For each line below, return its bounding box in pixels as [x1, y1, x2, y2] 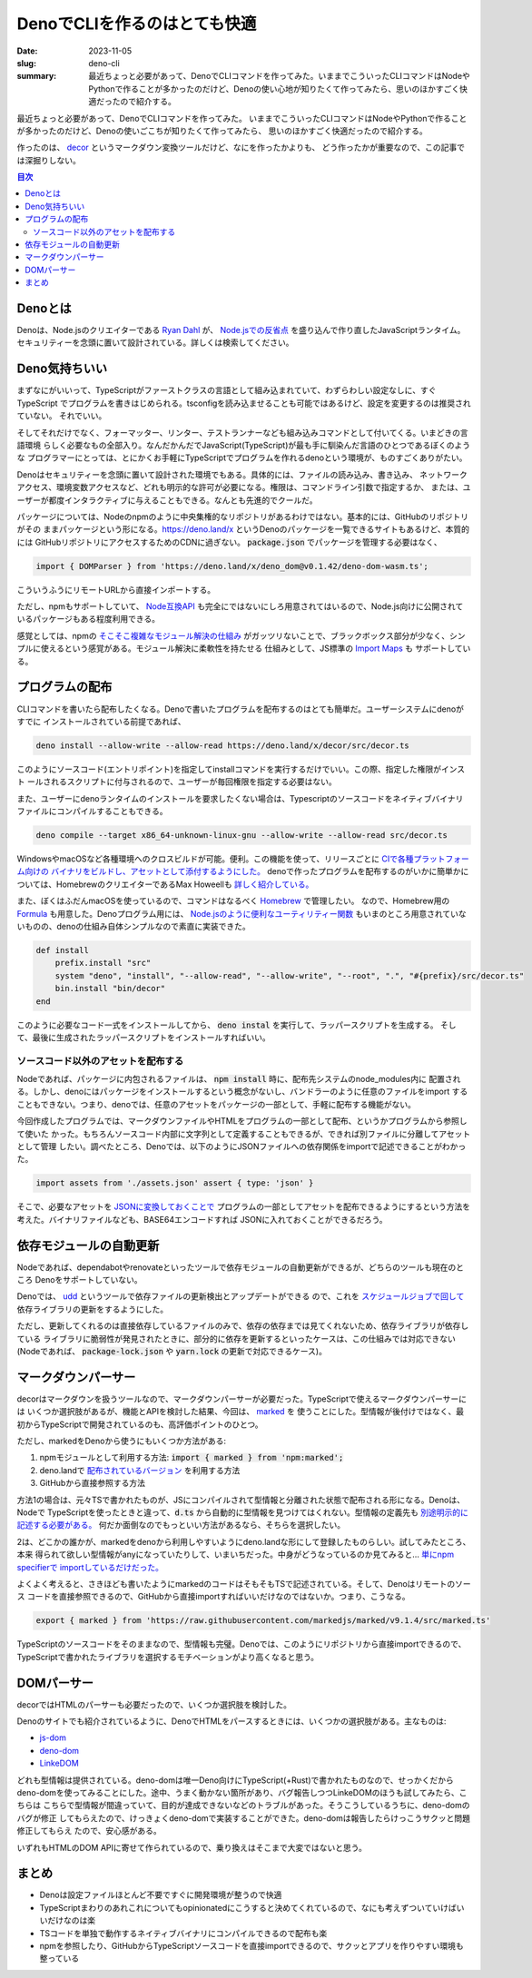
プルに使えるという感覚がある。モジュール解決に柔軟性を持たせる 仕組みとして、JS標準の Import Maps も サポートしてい [16, 643, 471, 654]
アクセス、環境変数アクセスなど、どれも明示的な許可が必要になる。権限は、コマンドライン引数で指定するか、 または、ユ [16, 482, 471, 493]
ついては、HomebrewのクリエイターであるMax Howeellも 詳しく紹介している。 [16, 879, 314, 890]
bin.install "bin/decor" [54, 983, 166, 994]
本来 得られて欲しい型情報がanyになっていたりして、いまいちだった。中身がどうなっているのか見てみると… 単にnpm [16, 1549, 454, 1560]
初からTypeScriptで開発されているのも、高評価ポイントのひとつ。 [16, 1419, 263, 1430]
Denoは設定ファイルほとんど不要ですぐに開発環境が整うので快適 [39, 1889, 282, 1901]
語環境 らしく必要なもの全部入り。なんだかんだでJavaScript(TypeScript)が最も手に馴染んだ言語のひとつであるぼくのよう [16, 439, 471, 450]
